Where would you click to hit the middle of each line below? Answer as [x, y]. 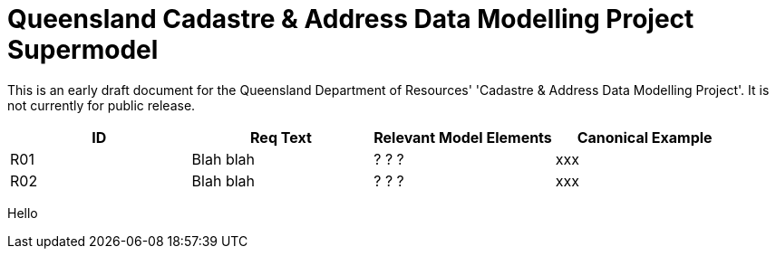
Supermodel [83, 50]
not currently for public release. [102, 105]
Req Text [281, 137]
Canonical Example [645, 137]
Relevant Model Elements [463, 137]
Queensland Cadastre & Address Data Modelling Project [351, 19]
